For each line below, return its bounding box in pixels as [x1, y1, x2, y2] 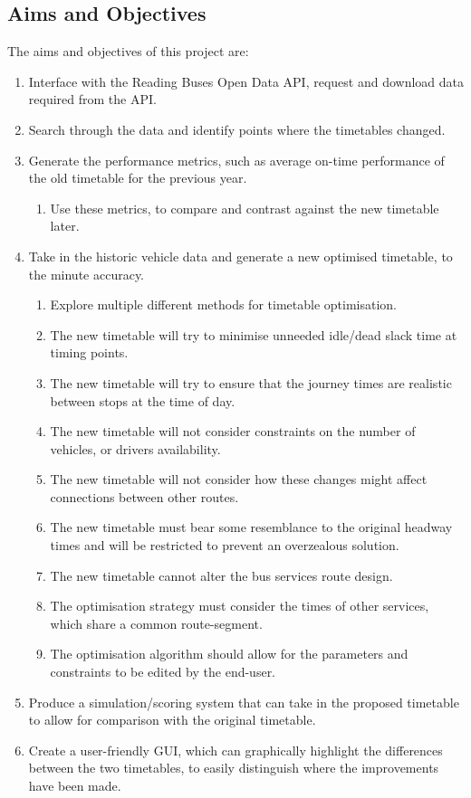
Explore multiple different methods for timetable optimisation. [50, 295, 397, 314]
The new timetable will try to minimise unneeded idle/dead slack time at [50, 325, 457, 344]
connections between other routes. [50, 487, 239, 506]
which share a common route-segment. [50, 613, 263, 632]
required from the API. [28, 90, 157, 109]
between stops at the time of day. [50, 391, 235, 410]
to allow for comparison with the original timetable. [28, 710, 316, 729]
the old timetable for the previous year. [28, 168, 247, 187]
